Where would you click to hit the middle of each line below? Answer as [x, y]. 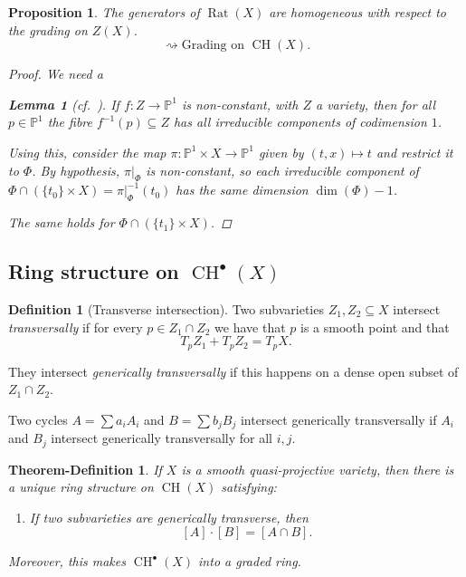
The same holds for [62, 222]
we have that [250, 327]
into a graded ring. [250, 561]
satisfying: [249, 487]
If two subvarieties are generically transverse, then [169, 517]
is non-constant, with [240, 104]
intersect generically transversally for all [162, 438]
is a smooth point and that [375, 327]
